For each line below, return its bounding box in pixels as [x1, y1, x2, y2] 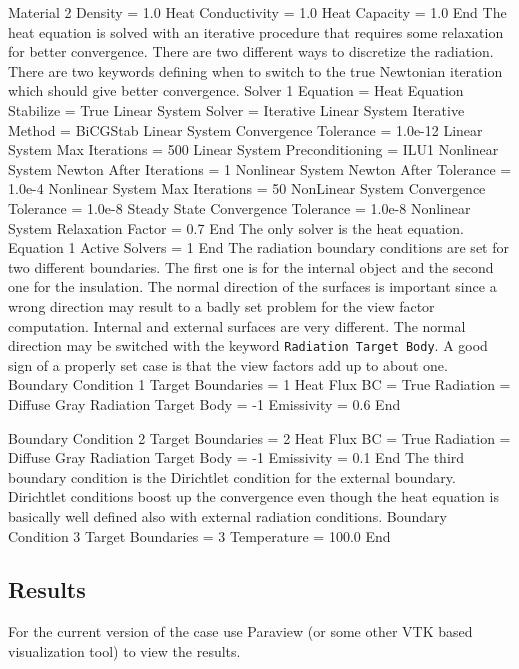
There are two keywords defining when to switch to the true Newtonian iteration [8, 60, 503, 81]
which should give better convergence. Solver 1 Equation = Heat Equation [8, 80, 464, 101]
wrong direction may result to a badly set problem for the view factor [8, 295, 435, 316]
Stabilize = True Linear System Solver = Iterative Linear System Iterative [8, 99, 465, 120]
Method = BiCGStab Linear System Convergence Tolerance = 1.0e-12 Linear [8, 119, 483, 140]
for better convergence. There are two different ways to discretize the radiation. [8, 41, 494, 62]
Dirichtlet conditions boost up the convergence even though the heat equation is [8, 486, 499, 507]
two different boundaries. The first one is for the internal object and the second [8, 256, 494, 277]
